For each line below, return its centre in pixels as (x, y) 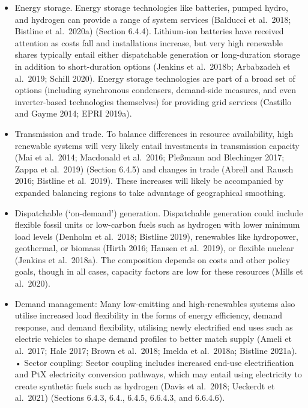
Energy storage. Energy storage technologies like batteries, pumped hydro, (151, 7)
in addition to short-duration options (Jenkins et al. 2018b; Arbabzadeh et (152, 66)
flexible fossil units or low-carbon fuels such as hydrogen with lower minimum (157, 224)
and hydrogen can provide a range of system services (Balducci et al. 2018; (153, 19)
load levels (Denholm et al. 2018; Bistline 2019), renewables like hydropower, (156, 236)
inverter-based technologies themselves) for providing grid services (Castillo (153, 101)
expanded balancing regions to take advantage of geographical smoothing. (150, 192)
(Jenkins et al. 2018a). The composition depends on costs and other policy (152, 259)
